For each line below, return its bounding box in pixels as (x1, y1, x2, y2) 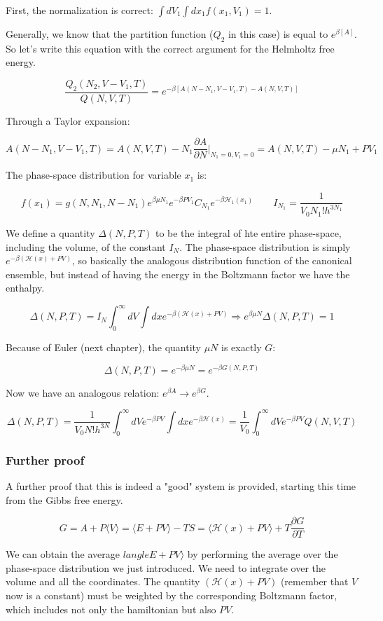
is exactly (221, 340, 262, 355)
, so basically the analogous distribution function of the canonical (71, 253, 352, 268)
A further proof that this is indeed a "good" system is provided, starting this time (6, 478, 356, 493)
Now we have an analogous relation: (6, 385, 160, 400)
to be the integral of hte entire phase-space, (155, 225, 342, 240)
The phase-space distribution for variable (6, 168, 181, 182)
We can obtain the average (6, 547, 120, 561)
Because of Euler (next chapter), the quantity (6, 340, 201, 355)
